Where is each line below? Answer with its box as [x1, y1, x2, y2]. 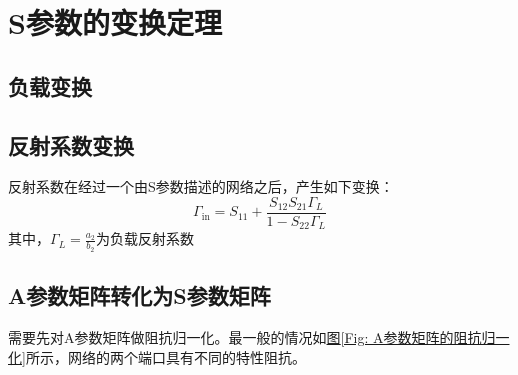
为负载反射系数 [95, 228, 194, 249]
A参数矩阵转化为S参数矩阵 [8, 280, 271, 311]
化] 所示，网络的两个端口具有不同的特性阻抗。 [8, 346, 306, 367]
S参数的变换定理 [8, 2, 222, 43]
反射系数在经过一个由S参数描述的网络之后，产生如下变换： [8, 176, 394, 197]
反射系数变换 [8, 129, 134, 160]
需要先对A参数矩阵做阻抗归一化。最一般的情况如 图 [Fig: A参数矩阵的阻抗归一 [8, 326, 510, 347]
